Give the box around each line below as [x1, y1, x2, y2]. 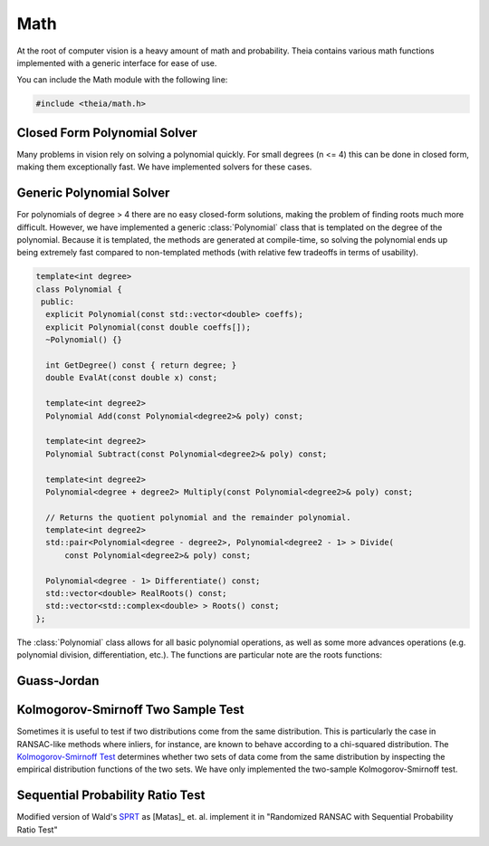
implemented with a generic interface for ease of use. [16, 57, 217, 68]
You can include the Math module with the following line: [16, 74, 228, 85]
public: [41, 297, 75, 307]
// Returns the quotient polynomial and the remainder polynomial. [45, 512, 351, 523]
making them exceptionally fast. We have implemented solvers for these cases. [16, 161, 312, 172]
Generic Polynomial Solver [16, 186, 170, 201]
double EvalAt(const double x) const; [45, 372, 217, 383]
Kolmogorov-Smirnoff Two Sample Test [16, 702, 244, 717]
